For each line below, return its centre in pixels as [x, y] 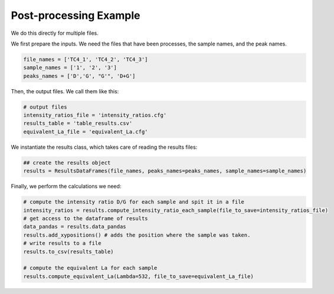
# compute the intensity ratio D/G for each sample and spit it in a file [134, 202]
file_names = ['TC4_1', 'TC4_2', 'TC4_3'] [86, 59]
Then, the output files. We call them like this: [65, 91]
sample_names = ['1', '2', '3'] [70, 68]
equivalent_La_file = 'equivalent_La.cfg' [86, 132]
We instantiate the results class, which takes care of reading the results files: [104, 147]
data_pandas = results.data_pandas [75, 227]
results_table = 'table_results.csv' [78, 123]
